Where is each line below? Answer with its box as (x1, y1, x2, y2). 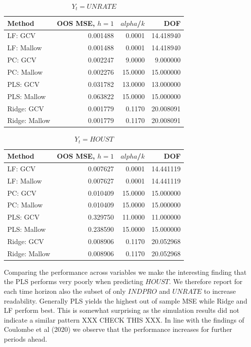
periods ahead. (4, 334, 47, 344)
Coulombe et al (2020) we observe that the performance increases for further (4, 324, 233, 334)
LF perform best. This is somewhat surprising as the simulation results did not (4, 305, 239, 315)
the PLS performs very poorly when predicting (4, 276, 143, 286)
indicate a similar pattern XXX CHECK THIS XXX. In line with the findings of (4, 314, 244, 325)
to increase (204, 286, 236, 296)
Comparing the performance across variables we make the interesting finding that (4, 266, 247, 277)
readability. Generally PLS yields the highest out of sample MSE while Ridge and (4, 295, 248, 306)
